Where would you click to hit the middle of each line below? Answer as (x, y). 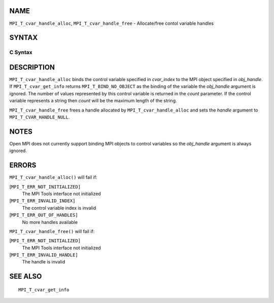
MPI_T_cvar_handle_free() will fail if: (52, 231)
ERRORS (23, 165)
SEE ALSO (26, 276)
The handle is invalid (44, 262)
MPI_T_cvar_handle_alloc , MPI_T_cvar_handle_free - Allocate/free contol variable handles (112, 23)
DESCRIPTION (32, 67)
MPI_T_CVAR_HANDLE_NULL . (40, 117)
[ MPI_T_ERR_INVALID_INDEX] (42, 201)
